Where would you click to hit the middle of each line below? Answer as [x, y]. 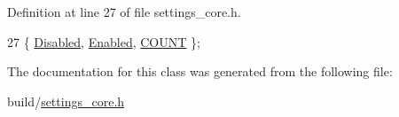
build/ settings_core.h [66, 101]
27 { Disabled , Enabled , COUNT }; [104, 41]
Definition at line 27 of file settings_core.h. [124, 12]
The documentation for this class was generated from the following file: [200, 71]
